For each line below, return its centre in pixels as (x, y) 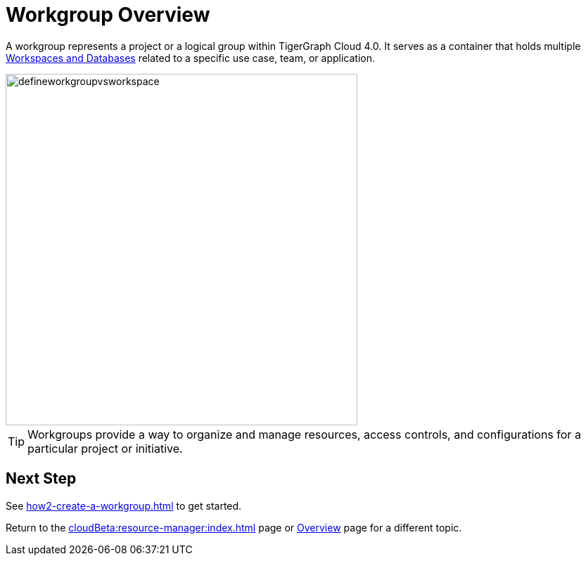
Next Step (41, 479)
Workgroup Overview (108, 15)
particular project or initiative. (105, 448)
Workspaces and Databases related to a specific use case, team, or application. (191, 58)
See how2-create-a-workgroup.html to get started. (124, 505)
